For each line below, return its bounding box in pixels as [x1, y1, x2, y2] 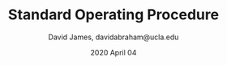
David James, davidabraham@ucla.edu [48, 32, 179, 42]
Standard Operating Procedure [8, 6, 219, 24]
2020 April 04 [90, 47, 137, 57]
